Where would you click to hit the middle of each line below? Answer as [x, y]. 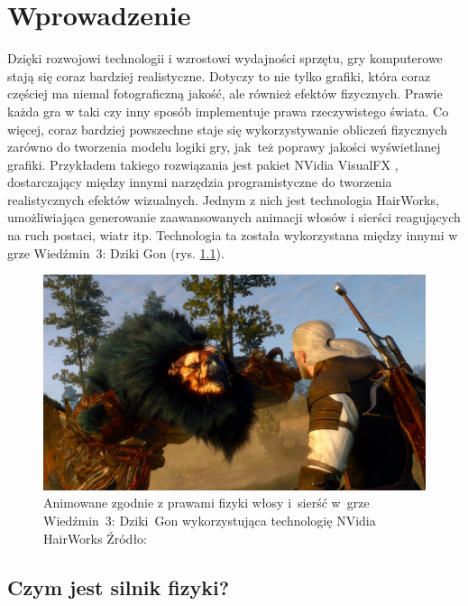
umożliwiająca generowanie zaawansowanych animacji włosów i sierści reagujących [234, 217]
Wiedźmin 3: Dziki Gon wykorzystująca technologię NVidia [210, 520]
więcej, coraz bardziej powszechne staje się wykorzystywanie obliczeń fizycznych [228, 129]
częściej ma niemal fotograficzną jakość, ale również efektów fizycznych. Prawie [225, 93]
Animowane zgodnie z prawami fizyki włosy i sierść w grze [206, 503]
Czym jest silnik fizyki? [119, 587]
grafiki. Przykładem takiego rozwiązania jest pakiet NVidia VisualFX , [203, 164]
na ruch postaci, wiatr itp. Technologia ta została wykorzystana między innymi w [233, 235]
